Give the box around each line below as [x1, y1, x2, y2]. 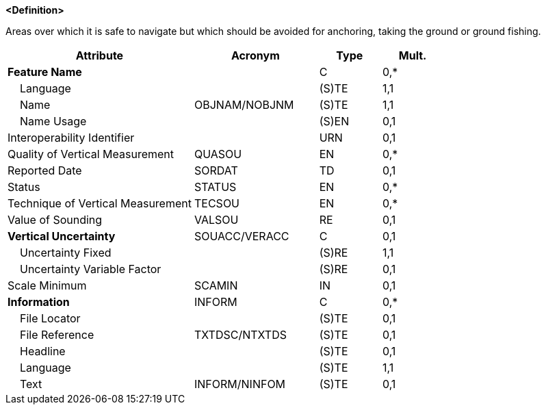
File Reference [20, 328, 94, 342]
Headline [20, 344, 66, 358]
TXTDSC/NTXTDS [194, 328, 287, 342]
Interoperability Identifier [8, 131, 135, 144]
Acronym [231, 49, 280, 62]
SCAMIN [194, 279, 238, 292]
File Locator [20, 311, 81, 325]
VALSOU [194, 213, 239, 227]
